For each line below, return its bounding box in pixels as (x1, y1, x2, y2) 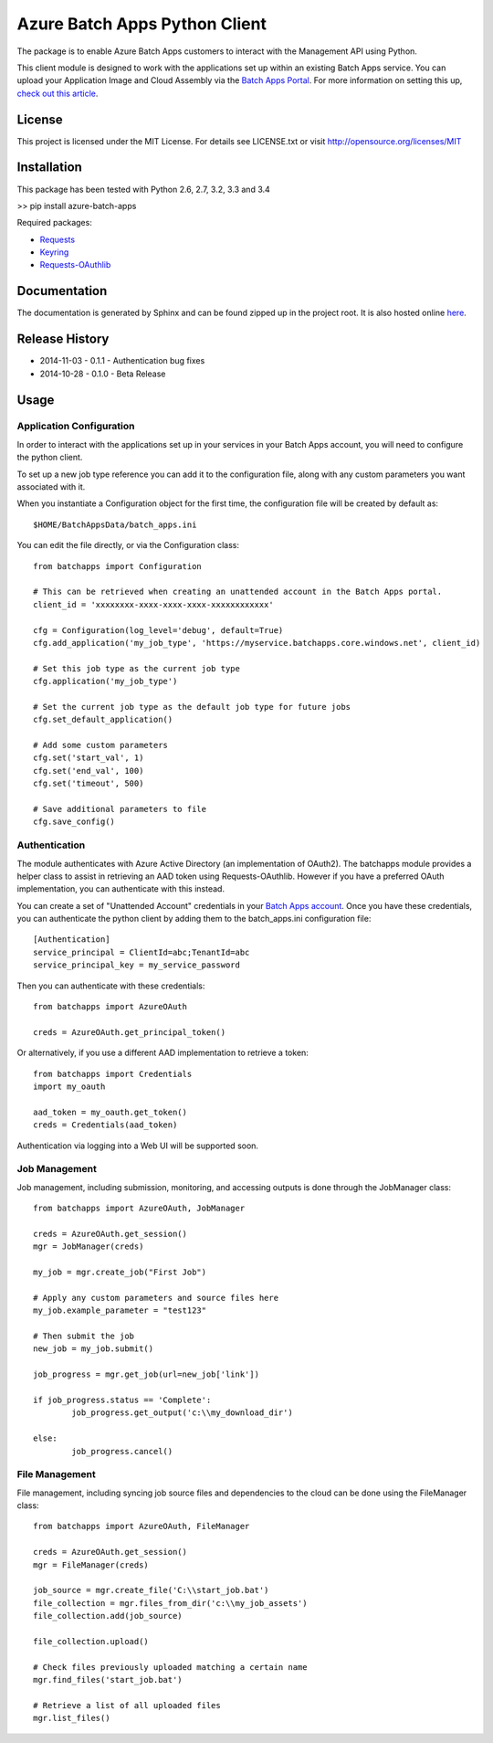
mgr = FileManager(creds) (33, 1559, 150, 1570)
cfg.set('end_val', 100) (33, 766, 144, 776)
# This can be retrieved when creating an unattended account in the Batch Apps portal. (33, 586, 443, 597)
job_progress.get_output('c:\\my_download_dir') (71, 1408, 294, 1418)
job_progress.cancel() (71, 1446, 173, 1456)
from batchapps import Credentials (33, 1069, 193, 1079)
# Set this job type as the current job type (33, 663, 241, 673)
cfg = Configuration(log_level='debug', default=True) (33, 625, 284, 635)
